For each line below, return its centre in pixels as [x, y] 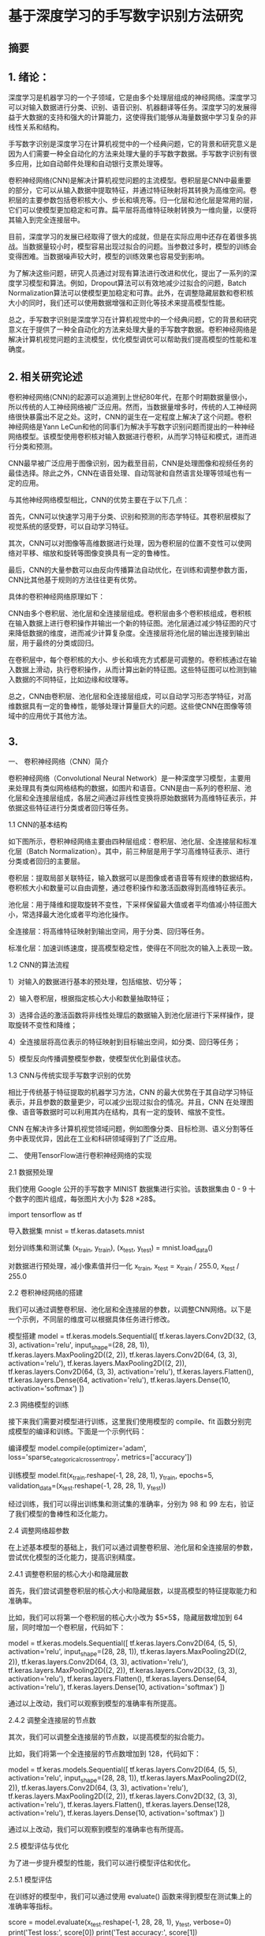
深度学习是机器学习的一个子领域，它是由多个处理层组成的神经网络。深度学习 [132, 98]
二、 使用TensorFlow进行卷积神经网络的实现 [80, 1156]
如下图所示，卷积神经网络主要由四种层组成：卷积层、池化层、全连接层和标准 [132, 841]
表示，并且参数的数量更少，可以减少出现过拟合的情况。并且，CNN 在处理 [127, 1102]
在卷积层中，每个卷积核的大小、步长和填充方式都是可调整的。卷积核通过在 [129, 660]
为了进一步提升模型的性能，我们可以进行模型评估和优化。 [101, 1863]
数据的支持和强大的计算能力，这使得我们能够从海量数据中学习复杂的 [139, 117]
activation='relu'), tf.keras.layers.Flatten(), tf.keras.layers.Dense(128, [119, 1805]
